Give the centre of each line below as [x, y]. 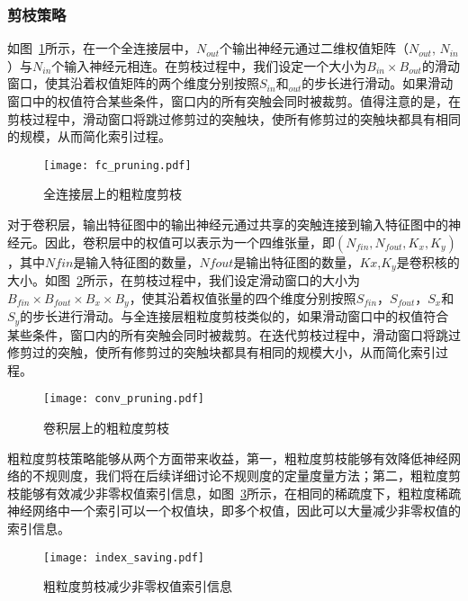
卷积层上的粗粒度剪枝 [106, 428]
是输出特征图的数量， [297, 261]
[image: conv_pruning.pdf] [124, 399]
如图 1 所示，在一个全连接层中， [102, 48]
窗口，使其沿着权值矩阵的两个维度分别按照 [133, 83]
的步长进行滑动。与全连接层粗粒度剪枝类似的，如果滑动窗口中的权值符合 [234, 316]
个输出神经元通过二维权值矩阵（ [314, 48]
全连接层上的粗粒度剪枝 [112, 194]
